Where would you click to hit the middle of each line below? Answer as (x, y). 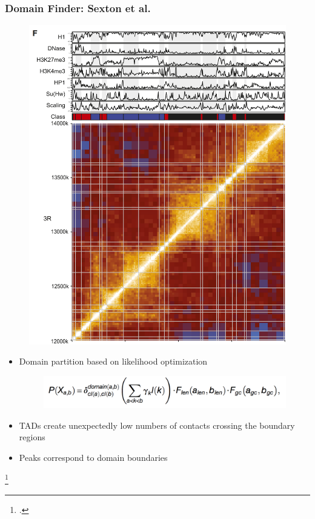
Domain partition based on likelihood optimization (113, 361)
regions (32, 437)
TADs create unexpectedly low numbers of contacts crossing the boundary (157, 425)
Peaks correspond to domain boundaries (93, 457)
